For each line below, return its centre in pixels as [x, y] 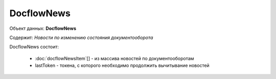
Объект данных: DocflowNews [43, 28]
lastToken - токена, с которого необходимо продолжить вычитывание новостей [122, 65]
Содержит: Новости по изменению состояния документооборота [81, 37]
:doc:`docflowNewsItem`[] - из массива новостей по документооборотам [114, 58]
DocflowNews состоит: [34, 47]
